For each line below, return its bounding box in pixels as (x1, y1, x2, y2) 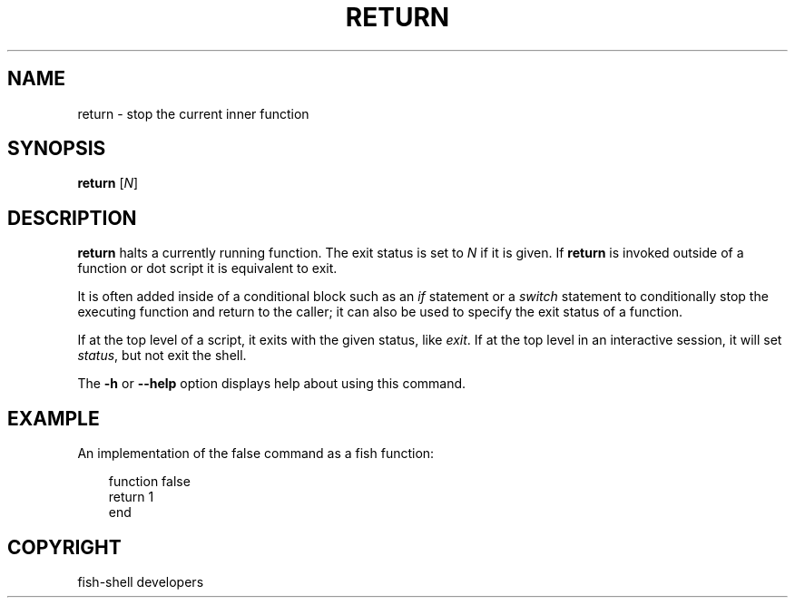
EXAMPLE (7, 406, 100, 430)
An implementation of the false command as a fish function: (77, 445, 435, 462)
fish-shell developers (77, 573, 204, 590)
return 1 (108, 489, 154, 505)
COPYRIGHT (7, 535, 122, 559)
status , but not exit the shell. (77, 347, 247, 364)
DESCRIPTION (7, 206, 137, 229)
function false (108, 473, 191, 490)
